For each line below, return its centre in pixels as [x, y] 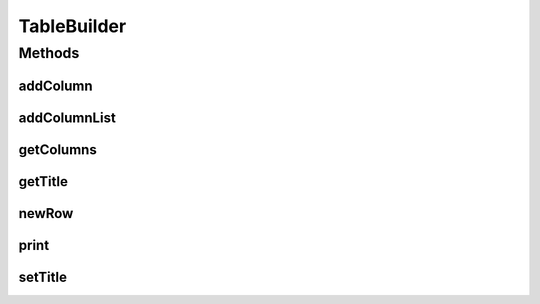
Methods [49, 53]
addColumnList [67, 117]
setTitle [42, 276]
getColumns [57, 149]
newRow [46, 213]
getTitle [43, 181]
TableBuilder [72, 26]
